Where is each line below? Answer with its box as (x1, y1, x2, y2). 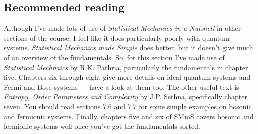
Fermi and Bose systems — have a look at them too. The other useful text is (4, 81, 239, 92)
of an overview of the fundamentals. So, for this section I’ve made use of (4, 52, 225, 62)
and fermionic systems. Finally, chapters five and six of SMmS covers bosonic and (4, 111, 254, 121)
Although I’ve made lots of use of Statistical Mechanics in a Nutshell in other (4, 23, 241, 33)
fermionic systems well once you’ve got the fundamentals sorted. (4, 121, 200, 131)
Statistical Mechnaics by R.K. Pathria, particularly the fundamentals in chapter (4, 62, 248, 72)
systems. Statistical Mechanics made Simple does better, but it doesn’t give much (4, 42, 253, 53)
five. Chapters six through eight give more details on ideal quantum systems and (4, 72, 251, 82)
